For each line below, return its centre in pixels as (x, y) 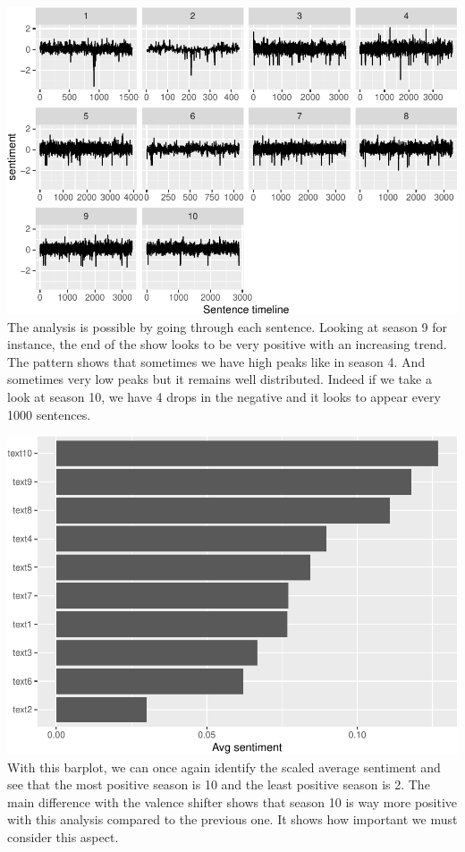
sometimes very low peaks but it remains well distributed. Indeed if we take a (220, 379)
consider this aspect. (63, 836)
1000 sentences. (49, 414)
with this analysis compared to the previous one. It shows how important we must (232, 819)
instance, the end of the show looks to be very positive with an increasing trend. (227, 344)
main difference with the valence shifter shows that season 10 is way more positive (232, 801)
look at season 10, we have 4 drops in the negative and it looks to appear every (224, 396)
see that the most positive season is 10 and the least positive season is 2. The (219, 784)
